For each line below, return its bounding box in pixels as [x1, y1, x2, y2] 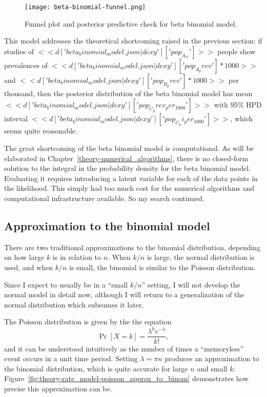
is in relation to [52, 252, 101, 262]
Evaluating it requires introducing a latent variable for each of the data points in [4, 172, 258, 183]
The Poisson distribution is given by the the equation [4, 316, 172, 327]
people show [217, 46, 256, 56]
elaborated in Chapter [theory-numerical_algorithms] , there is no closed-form [4, 152, 249, 163]
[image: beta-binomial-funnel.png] [25, 4, 146, 11]
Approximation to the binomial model [4, 217, 210, 233]
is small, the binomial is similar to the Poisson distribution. [69, 261, 256, 272]
